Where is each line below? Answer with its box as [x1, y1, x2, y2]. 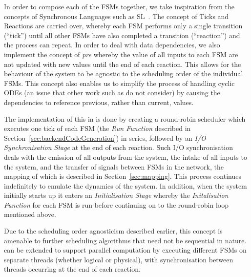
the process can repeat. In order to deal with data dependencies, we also [4, 40, 220, 50]
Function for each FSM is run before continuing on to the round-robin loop [4, 199, 229, 210]
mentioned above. [4, 209, 56, 219]
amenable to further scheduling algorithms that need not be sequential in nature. [4, 235, 247, 245]
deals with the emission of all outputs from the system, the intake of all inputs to [4, 151, 247, 162]
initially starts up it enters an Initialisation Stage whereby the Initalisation [4, 190, 229, 200]
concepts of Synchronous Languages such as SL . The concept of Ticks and [4, 11, 229, 21]
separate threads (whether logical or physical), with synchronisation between [4, 254, 233, 264]
